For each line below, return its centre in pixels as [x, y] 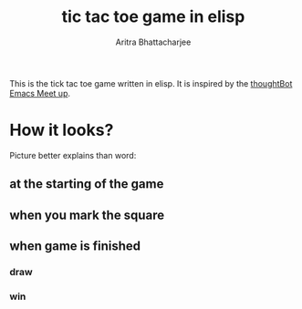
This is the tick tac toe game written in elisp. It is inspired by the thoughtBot [151, 83]
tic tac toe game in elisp [153, 17]
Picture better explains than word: [73, 155]
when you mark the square [87, 215]
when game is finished [75, 247]
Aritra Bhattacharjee [153, 42]
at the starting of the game [87, 184]
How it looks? [62, 130]
